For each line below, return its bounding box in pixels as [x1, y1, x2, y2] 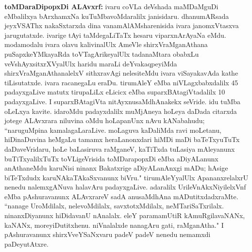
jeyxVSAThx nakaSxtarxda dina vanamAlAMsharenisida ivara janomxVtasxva [4, 20, 239, 31]
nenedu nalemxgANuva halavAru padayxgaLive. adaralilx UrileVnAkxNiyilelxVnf [4, 182, 246, 192]
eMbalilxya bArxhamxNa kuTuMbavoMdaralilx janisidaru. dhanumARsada [4, 11, 229, 21]
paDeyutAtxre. [4, 238, 49, 249]
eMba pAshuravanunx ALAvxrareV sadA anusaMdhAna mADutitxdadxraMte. [4, 191, 238, 201]
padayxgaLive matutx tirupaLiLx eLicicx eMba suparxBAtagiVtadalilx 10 [4, 87, 225, 97]
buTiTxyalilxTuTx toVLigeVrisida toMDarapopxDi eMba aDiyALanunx [4, 153, 218, 163]
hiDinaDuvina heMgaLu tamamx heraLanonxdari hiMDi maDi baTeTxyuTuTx [4, 134, 240, 144]
